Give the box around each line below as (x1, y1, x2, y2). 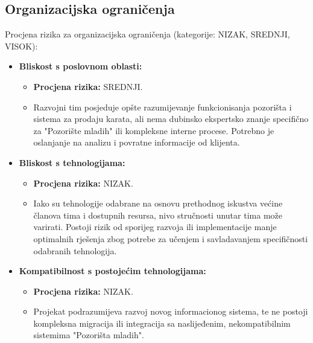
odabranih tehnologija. (33, 244, 117, 257)
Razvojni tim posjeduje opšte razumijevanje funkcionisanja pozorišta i (33, 100, 292, 113)
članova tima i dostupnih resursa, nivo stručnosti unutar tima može (33, 208, 282, 221)
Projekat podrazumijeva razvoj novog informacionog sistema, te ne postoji (33, 305, 308, 318)
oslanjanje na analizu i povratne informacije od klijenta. (33, 136, 240, 149)
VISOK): (5, 39, 38, 52)
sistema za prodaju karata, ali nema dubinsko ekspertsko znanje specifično (33, 112, 309, 125)
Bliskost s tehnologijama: (19, 156, 125, 168)
